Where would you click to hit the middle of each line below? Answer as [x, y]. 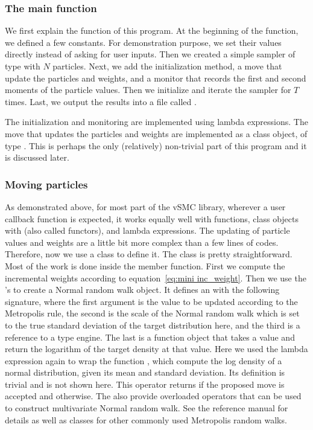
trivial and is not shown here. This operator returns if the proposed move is [145, 384]
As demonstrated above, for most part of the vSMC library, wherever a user [145, 206]
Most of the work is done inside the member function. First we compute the [145, 265]
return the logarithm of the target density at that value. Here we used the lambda [156, 349]
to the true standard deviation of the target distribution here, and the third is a [153, 325]
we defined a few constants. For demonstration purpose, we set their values [143, 42]
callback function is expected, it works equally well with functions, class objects [152, 218]
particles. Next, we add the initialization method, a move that [167, 66]
